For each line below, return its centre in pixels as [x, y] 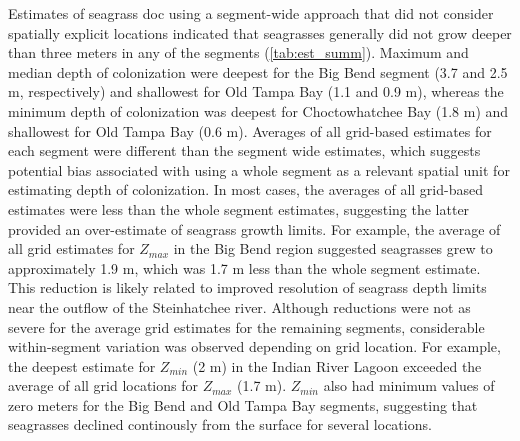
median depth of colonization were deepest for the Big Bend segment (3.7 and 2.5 [258, 71]
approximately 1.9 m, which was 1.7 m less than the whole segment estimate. [244, 267]
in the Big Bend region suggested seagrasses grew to [333, 248]
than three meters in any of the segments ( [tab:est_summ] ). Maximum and [238, 52]
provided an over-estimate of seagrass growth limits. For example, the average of [254, 228]
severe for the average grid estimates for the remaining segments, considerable [246, 326]
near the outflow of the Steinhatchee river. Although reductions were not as [239, 306]
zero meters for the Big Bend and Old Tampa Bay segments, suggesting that [243, 404]
